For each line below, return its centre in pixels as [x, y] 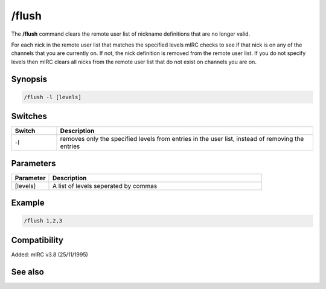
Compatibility [37, 240]
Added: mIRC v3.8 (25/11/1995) [50, 255]
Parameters [34, 163]
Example [28, 203]
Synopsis [29, 79]
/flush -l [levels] [53, 97]
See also [28, 272]
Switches [29, 116]
